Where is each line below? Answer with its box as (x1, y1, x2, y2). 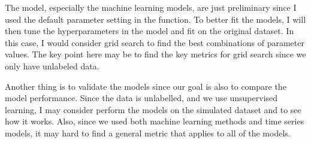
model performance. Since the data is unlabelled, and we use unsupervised (5, 92, 278, 104)
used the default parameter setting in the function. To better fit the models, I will (5, 13, 306, 25)
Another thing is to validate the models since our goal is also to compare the (5, 80, 286, 92)
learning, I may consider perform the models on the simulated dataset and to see (5, 103, 301, 115)
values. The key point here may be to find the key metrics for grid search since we (5, 48, 306, 60)
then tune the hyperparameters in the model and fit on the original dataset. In (5, 25, 294, 37)
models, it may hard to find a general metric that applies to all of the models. (5, 126, 291, 139)
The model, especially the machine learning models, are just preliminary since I (5, 1, 297, 13)
